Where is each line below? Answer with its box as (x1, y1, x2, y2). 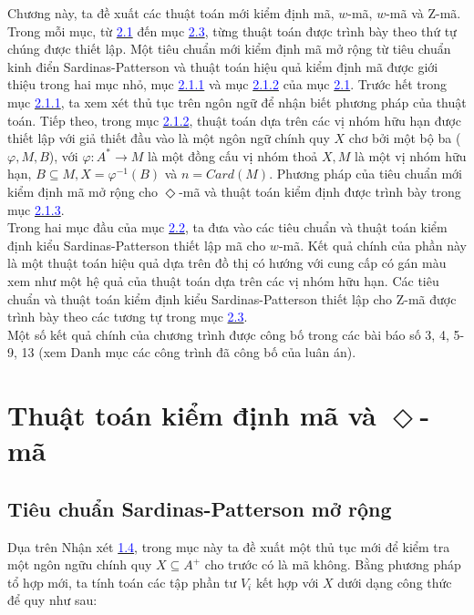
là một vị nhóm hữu (355, 146, 467, 165)
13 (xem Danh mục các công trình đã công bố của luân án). (21, 343, 356, 362)
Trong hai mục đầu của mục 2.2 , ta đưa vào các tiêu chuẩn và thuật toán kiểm (7, 218, 448, 237)
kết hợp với (255, 572, 319, 591)
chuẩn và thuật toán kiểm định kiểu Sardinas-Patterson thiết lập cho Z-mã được (7, 289, 457, 308)
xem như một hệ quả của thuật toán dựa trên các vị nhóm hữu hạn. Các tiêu (7, 271, 439, 290)
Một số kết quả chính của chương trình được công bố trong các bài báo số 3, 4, (7, 324, 449, 343)
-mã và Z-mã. (386, 4, 461, 22)
